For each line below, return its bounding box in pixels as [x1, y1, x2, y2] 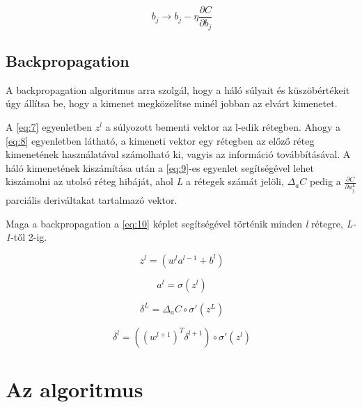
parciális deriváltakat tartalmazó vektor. [6, 193, 178, 207]
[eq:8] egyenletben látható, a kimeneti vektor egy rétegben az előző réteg [6, 133, 315, 147]
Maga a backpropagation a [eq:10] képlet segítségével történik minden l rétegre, [6, 216, 343, 230]
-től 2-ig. [10, 230, 47, 244]
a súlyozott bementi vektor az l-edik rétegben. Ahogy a [105, 119, 340, 134]
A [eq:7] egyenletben [6, 119, 93, 134]
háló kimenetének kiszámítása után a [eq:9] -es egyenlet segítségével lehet [6, 160, 314, 175]
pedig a [309, 174, 341, 189]
